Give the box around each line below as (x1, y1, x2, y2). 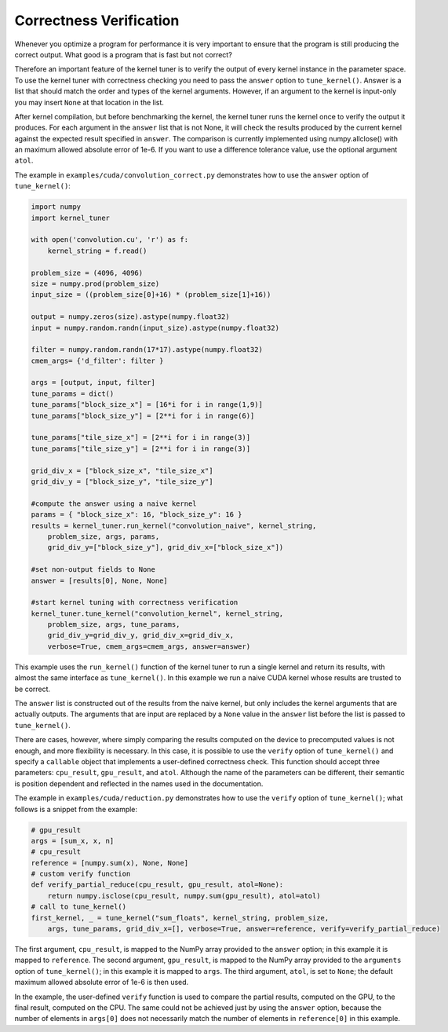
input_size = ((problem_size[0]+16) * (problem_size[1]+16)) (31, 291, 271, 299)
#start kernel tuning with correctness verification (31, 598, 239, 607)
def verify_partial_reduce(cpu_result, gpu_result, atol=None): (31, 880, 284, 889)
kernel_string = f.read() (47, 246, 148, 255)
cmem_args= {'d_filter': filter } (31, 356, 164, 365)
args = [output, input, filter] (31, 378, 156, 387)
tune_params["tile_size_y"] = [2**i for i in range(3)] (31, 444, 251, 453)
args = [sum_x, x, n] (31, 836, 115, 845)
